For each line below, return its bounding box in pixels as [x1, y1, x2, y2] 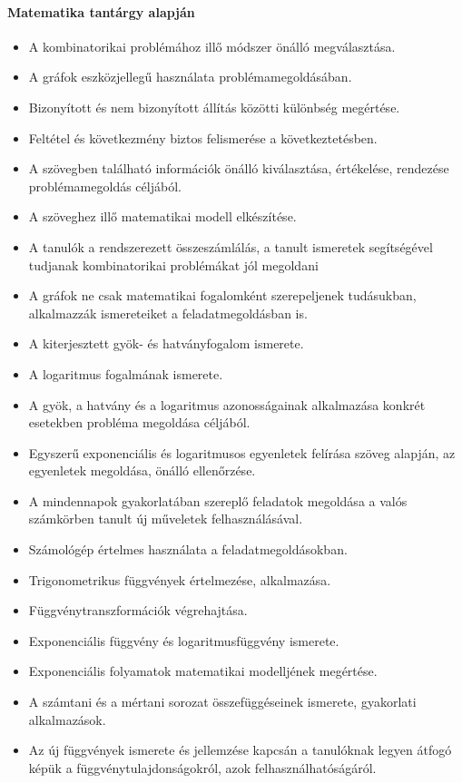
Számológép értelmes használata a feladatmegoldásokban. [28, 540, 348, 559]
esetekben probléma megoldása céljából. [28, 413, 251, 432]
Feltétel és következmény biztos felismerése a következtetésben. [28, 128, 378, 147]
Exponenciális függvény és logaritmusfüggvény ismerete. [28, 631, 339, 650]
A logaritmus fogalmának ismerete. [28, 364, 223, 383]
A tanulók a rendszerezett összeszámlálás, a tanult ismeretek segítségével [28, 237, 433, 256]
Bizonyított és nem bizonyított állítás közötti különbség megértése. [28, 97, 400, 116]
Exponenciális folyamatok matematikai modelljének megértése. [28, 661, 378, 680]
